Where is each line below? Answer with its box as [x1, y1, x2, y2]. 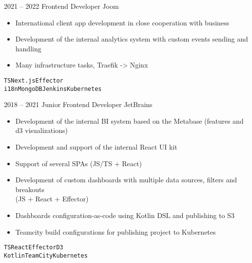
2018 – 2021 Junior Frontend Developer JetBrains [4, 99, 153, 110]
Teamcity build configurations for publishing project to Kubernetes [15, 226, 216, 237]
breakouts [15, 184, 45, 194]
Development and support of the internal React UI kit [15, 142, 177, 152]
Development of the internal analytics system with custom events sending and [15, 34, 248, 44]
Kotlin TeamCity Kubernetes [4, 252, 88, 259]
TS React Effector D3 [4, 244, 63, 251]
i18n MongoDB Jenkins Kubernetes [4, 85, 102, 92]
